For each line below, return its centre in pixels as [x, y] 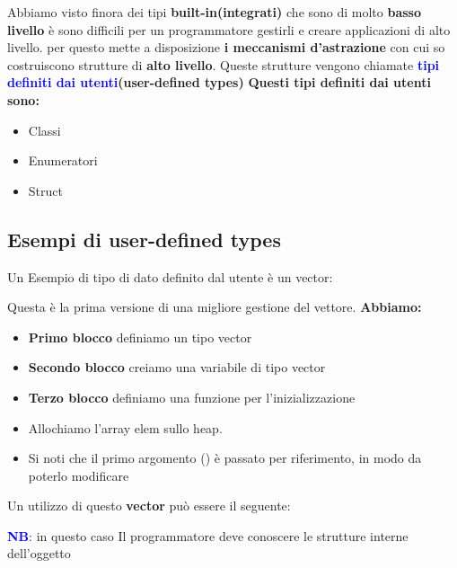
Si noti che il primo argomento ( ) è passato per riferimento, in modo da [225, 458]
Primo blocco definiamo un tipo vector [140, 337]
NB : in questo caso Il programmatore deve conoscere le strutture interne [208, 535]
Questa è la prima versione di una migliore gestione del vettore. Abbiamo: [215, 307]
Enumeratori [63, 160]
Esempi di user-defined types [144, 239]
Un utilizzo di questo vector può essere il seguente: [149, 506]
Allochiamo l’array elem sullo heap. [125, 427]
